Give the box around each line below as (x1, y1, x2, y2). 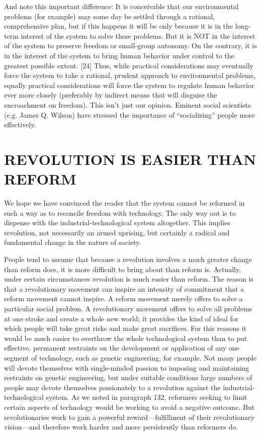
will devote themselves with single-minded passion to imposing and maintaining (4, 362, 249, 373)
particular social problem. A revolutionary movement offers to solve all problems (4, 303, 252, 313)
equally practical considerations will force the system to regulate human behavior (4, 79, 254, 90)
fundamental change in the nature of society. (4, 237, 141, 247)
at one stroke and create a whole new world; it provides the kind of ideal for (4, 313, 239, 323)
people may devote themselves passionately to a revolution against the (4, 382, 221, 392)
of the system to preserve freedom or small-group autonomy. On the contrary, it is (4, 40, 257, 51)
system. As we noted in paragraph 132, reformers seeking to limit (46, 392, 247, 402)
